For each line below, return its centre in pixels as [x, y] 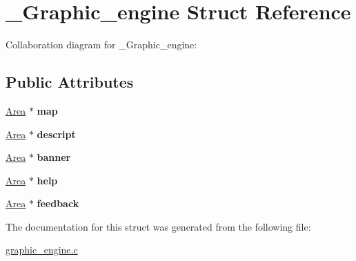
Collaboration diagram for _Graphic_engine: [101, 45]
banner [54, 157]
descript [56, 134]
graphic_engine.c [42, 250]
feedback [58, 203]
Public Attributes [70, 82]
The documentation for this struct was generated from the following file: [158, 226]
